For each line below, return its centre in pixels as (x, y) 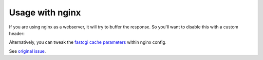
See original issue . (28, 51)
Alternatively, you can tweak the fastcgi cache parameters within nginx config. (88, 42)
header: (17, 33)
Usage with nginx (45, 12)
